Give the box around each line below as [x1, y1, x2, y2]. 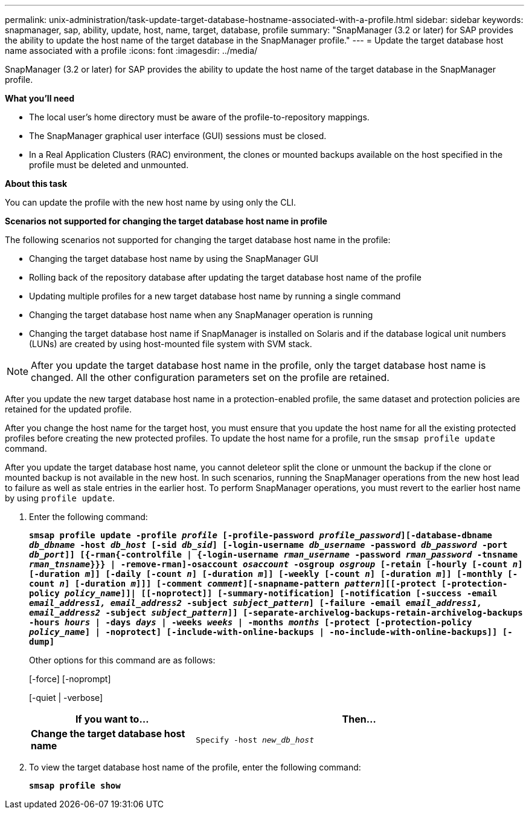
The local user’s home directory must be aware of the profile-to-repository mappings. [29, 112, 370, 122]
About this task [5, 178, 68, 189]
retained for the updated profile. [5, 404, 132, 414]
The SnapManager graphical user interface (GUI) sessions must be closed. [29, 131, 327, 141]
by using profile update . [5, 493, 115, 503]
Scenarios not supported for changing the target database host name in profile [5, 216, 327, 226]
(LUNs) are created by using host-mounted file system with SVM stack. [29, 339, 312, 349]
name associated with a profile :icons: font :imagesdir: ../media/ [5, 45, 258, 56]
